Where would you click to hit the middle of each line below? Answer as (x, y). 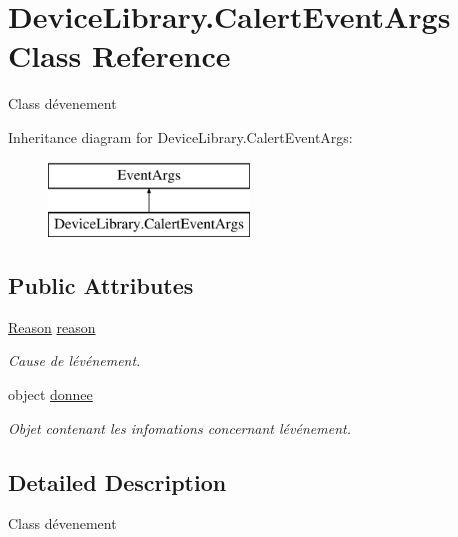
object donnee (50, 394)
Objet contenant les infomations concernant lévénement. (179, 427)
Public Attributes (101, 285)
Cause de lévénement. (74, 360)
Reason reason (52, 326)
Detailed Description (117, 481)
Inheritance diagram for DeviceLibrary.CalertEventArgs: (180, 136)
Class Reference (119, 55)
